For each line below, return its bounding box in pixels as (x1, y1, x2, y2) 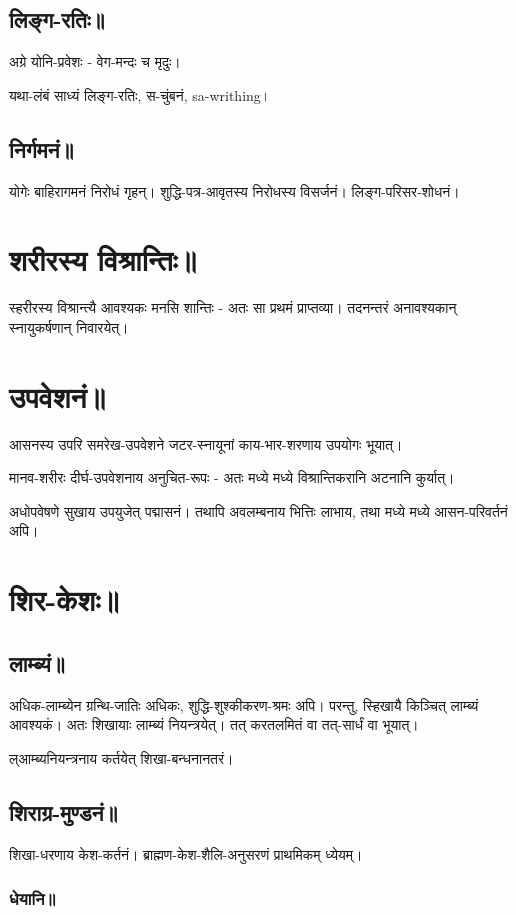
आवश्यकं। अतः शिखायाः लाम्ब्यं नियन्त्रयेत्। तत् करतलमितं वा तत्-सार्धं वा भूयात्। (9, 714, 419, 735)
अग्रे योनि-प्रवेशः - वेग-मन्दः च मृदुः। (9, 51, 181, 72)
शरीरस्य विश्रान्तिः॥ (9, 239, 197, 280)
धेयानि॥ (9, 886, 56, 911)
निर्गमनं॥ (9, 133, 74, 164)
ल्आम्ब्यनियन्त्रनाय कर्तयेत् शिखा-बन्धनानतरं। (9, 747, 234, 768)
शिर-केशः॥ (9, 579, 119, 620)
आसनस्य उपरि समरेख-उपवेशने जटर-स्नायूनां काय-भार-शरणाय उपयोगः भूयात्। (9, 433, 403, 454)
